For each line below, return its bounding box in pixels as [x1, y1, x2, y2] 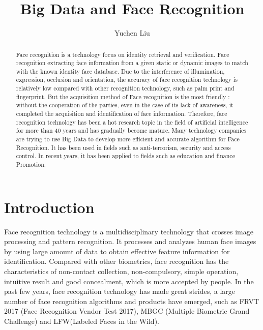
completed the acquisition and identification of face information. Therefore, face [16, 109, 227, 118]
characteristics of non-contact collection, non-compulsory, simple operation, [4, 266, 239, 277]
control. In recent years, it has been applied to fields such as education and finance [16, 152, 235, 160]
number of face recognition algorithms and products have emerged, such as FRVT [4, 295, 259, 306]
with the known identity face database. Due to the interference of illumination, [16, 67, 225, 75]
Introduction [4, 196, 95, 217]
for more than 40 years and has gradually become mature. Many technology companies [16, 126, 246, 135]
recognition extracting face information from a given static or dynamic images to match [16, 58, 248, 67]
